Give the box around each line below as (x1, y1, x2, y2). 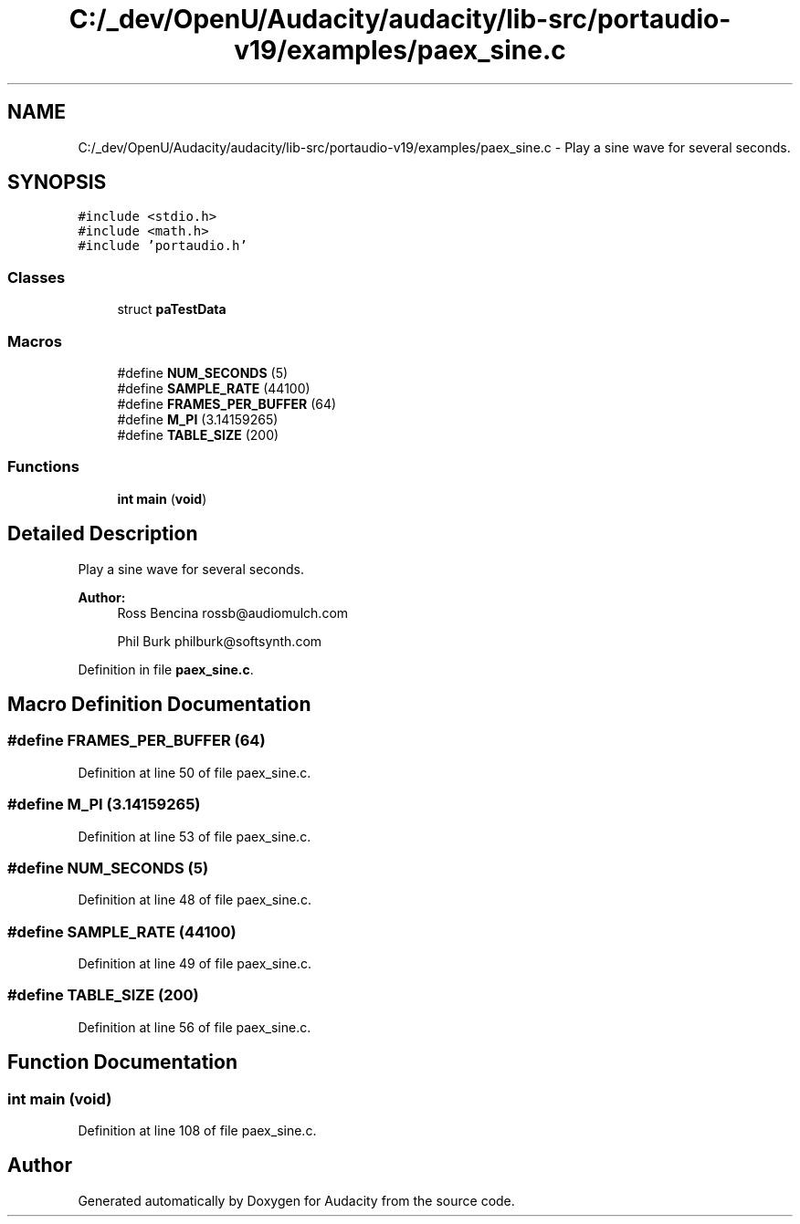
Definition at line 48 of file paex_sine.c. (78, 892, 311, 908)
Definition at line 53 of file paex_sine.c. (78, 828, 311, 844)
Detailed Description (7, 522, 198, 546)
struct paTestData (117, 301, 226, 318)
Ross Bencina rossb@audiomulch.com (117, 604, 349, 621)
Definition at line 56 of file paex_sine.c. (78, 1019, 311, 1035)
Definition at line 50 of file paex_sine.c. (78, 764, 311, 780)
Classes (7, 267, 66, 287)
